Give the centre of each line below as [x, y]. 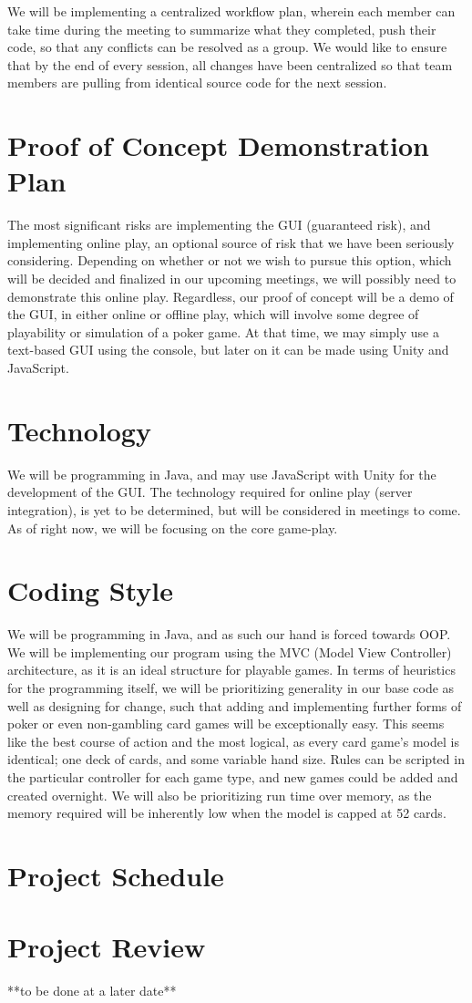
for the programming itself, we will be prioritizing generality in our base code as [231, 688]
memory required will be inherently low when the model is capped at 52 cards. [227, 813]
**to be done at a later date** [92, 991]
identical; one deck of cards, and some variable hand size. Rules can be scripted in [236, 759]
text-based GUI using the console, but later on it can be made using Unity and [228, 350]
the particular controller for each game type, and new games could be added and [233, 777]
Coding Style [91, 590]
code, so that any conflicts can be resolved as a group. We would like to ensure [227, 47]
